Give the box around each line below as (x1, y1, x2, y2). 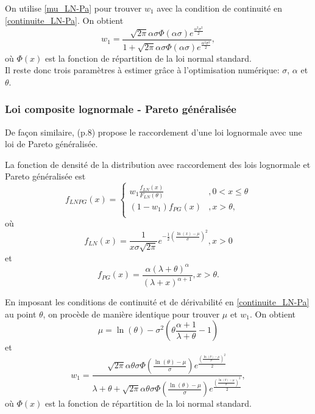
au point (5, 307, 37, 320)
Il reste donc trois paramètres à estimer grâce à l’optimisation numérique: (5, 64, 280, 76)
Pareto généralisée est (5, 170, 86, 183)
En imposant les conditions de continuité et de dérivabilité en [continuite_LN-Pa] (5, 296, 310, 308)
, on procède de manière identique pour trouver (43, 307, 220, 320)
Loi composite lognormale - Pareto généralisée (5, 101, 236, 117)
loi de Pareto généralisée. (5, 137, 98, 150)
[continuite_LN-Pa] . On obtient (5, 13, 124, 26)
